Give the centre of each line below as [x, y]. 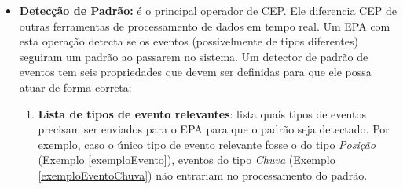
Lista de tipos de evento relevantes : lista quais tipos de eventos [202, 113]
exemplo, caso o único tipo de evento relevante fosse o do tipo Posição [207, 144]
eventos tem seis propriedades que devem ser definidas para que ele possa [195, 72]
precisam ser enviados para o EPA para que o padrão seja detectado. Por [214, 129]
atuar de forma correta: [75, 87]
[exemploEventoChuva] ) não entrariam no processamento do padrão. [203, 174]
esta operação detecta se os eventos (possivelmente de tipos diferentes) [189, 41]
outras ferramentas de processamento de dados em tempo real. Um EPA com [205, 25]
